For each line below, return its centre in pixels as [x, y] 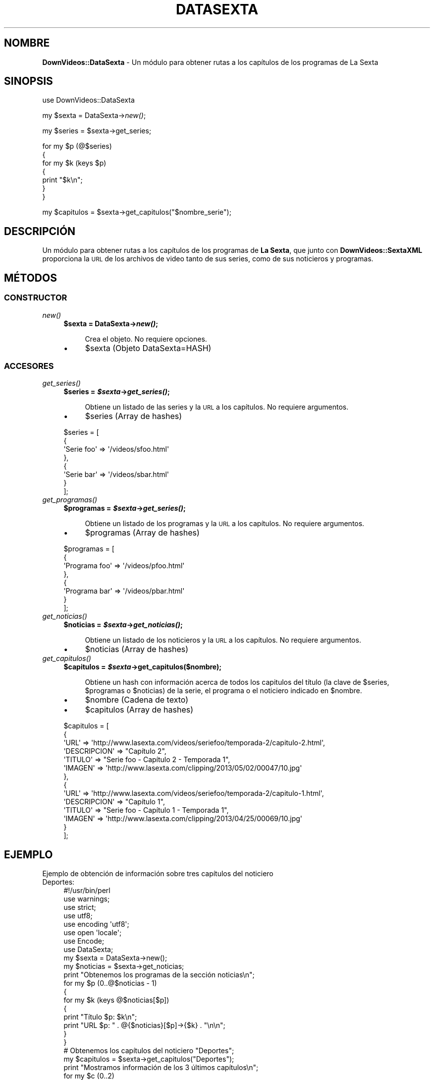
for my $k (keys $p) [74, 163]
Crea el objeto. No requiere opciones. [146, 339]
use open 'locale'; [93, 933]
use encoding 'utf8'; [96, 924]
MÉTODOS [30, 278]
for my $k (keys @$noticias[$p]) [116, 1000]
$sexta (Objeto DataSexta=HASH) [148, 348]
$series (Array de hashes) [134, 416]
